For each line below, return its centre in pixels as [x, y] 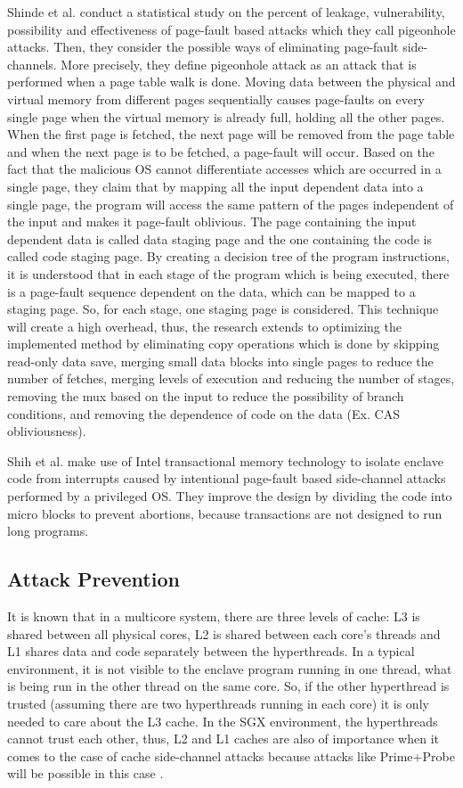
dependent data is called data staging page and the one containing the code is [220, 238]
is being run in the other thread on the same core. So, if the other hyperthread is [228, 686]
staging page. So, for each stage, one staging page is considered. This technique [223, 309]
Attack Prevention [93, 579]
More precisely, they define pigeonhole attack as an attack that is [239, 64]
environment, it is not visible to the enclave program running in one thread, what [230, 668]
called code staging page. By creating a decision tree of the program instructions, [228, 256]
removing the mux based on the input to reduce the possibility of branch [206, 396]
